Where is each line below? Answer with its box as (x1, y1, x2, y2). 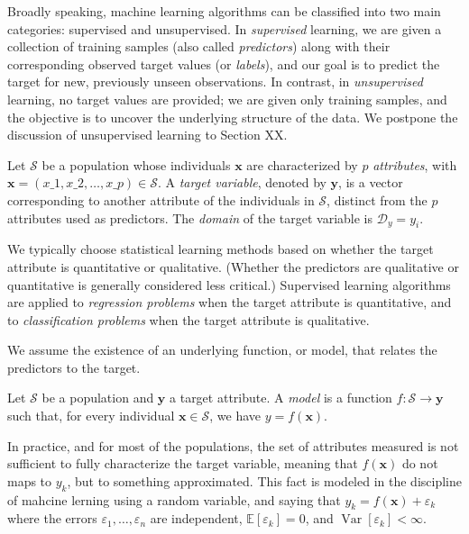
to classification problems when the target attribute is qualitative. (7, 310, 370, 329)
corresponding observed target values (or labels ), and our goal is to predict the (7, 54, 440, 73)
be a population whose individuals (41, 155, 231, 174)
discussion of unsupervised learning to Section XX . (7, 125, 288, 144)
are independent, (150, 509, 243, 528)
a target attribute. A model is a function (170, 388, 392, 407)
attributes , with (372, 155, 457, 174)
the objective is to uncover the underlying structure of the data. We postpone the (7, 107, 458, 126)
